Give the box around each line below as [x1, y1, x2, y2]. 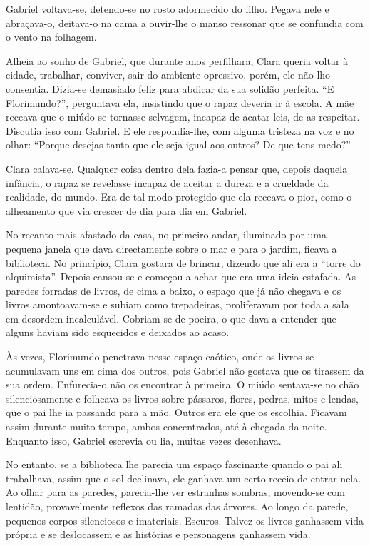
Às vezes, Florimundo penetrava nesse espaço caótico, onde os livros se [6, 349, 314, 364]
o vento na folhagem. [6, 29, 97, 44]
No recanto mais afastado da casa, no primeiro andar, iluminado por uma [6, 227, 327, 242]
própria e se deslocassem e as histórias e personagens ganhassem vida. [6, 527, 311, 542]
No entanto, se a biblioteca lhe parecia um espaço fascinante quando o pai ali [6, 457, 343, 472]
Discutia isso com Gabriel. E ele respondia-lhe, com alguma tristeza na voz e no [6, 123, 354, 138]
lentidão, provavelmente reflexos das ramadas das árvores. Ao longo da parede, [6, 499, 349, 513]
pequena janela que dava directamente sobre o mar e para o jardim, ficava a [6, 241, 337, 256]
